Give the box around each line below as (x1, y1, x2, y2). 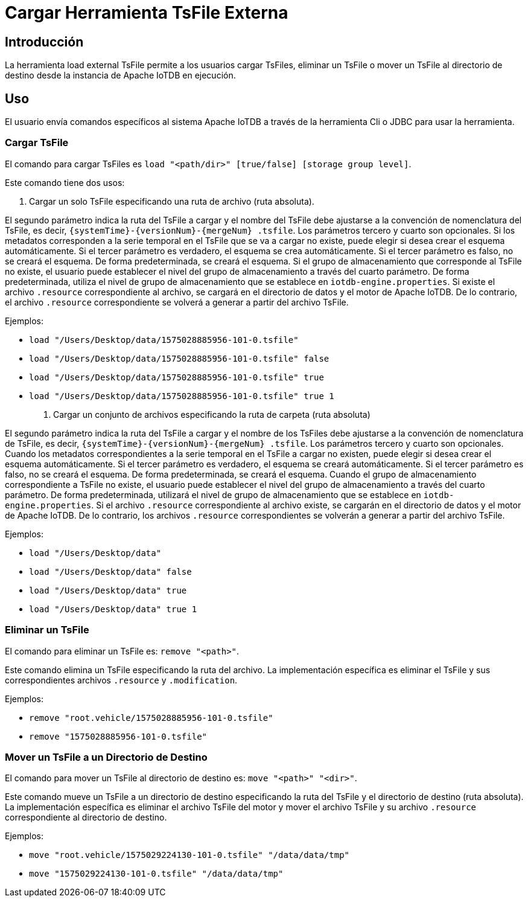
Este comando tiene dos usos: (5, 177, 125, 188)
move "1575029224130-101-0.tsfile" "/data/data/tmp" (29, 869, 284, 879)
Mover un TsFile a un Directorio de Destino (5, 750, 208, 763)
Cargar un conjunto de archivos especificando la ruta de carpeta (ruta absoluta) (53, 409, 371, 420)
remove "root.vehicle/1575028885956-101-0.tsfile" (29, 712, 273, 723)
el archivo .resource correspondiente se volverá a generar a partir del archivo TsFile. (5, 296, 349, 307)
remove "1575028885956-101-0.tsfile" (29, 731, 208, 741)
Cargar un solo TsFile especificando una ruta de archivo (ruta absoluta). (29, 196, 314, 206)
